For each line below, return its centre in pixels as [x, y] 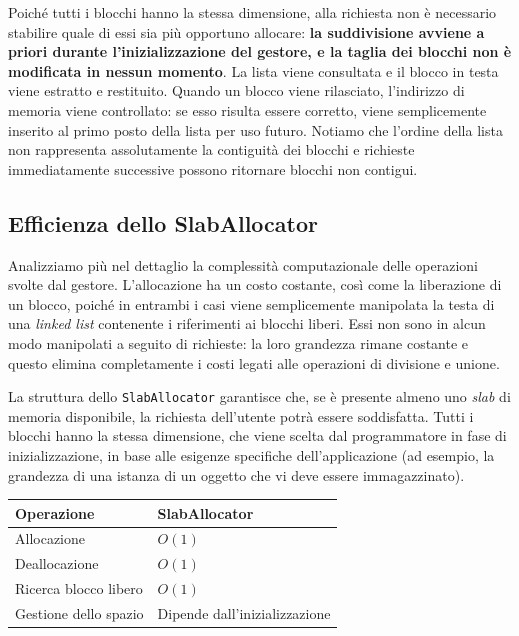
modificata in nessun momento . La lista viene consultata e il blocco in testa [253, 70]
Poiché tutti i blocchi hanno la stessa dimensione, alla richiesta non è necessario [252, 12]
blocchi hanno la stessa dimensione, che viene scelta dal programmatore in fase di [257, 435]
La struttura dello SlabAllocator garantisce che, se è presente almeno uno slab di [259, 396]
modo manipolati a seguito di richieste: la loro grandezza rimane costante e [238, 342]
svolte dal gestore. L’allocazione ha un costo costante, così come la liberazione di [255, 284]
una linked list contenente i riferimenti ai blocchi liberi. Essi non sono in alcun [247, 323]
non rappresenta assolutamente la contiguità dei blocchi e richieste [211, 149]
